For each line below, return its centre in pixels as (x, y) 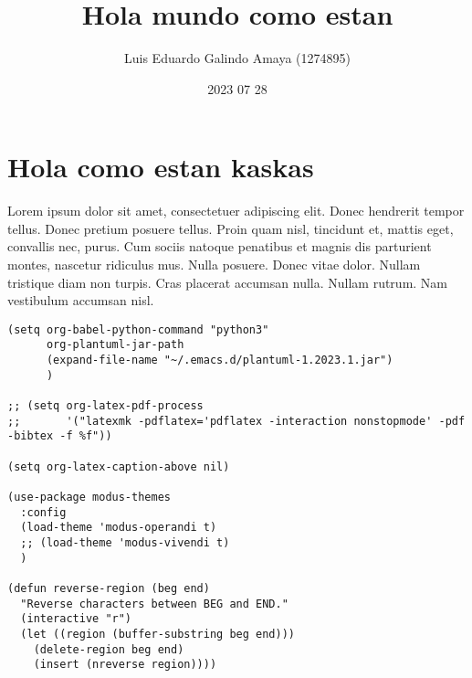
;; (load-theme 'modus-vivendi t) (125, 543)
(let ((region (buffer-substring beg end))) (157, 634)
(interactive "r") (76, 619)
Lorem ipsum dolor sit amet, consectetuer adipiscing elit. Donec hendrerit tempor (236, 211)
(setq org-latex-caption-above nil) (119, 466)
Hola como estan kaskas (161, 167)
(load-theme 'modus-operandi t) (119, 528)
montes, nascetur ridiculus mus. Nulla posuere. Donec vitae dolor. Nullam (214, 265)
